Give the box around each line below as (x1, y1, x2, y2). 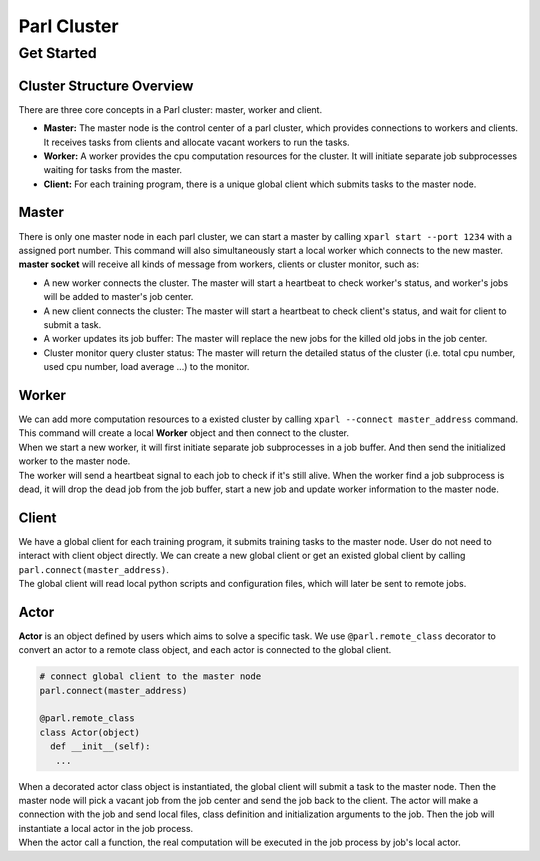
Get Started (18, 44, 97, 62)
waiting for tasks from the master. (43, 164, 183, 176)
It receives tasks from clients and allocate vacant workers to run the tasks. (43, 136, 350, 148)
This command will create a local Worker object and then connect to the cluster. (18, 427, 350, 439)
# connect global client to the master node (39, 671, 262, 682)
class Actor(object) (39, 726, 140, 738)
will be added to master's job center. (43, 291, 194, 303)
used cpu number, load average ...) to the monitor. (43, 361, 250, 373)
